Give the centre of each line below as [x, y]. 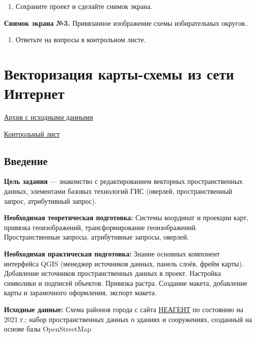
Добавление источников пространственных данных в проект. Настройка [113, 273]
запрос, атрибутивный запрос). [50, 201]
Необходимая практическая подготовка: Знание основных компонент [112, 254]
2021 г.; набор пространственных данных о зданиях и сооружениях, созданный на [128, 319]
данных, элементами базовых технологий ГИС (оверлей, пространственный [118, 191]
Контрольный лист [32, 133]
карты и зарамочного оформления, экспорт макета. [80, 293]
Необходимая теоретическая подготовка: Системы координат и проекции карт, [126, 217]
